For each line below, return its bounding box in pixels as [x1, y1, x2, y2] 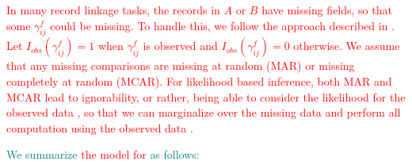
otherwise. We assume [293, 37, 400, 54]
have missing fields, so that [261, 2, 392, 17]
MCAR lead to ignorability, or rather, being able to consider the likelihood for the [6, 88, 406, 105]
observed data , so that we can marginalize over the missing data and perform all [6, 104, 401, 121]
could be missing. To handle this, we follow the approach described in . [50, 17, 395, 33]
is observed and [143, 37, 218, 54]
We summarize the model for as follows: [6, 146, 200, 163]
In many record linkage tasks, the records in [6, 2, 220, 17]
